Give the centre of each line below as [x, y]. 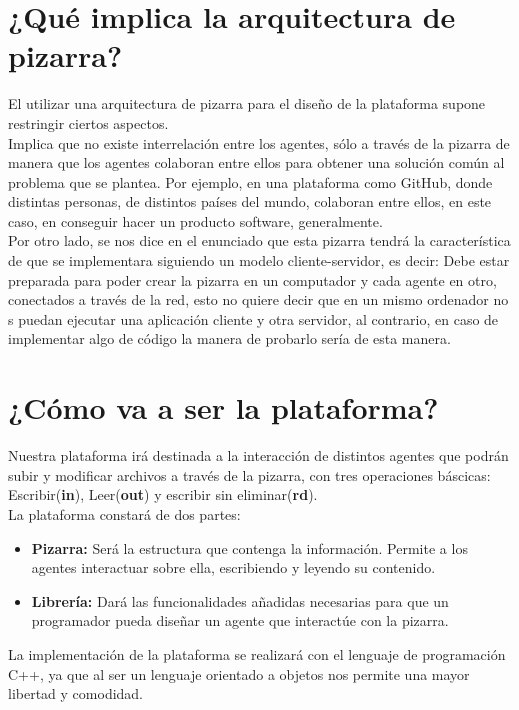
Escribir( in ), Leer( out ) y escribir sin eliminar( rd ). [163, 494]
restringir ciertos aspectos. [88, 122]
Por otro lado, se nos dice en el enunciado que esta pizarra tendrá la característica [259, 240]
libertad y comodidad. [76, 693]
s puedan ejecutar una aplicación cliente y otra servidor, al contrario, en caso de [253, 318]
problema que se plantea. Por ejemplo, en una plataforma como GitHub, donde [250, 181]
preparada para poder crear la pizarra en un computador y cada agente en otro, [252, 279]
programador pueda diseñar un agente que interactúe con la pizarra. [240, 620]
